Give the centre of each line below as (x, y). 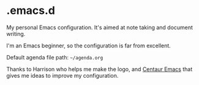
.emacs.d (31, 11)
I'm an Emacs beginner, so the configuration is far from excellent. (89, 46)
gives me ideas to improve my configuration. (62, 75)
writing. (16, 33)
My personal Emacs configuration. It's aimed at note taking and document (99, 27)
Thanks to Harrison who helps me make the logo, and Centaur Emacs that (99, 69)
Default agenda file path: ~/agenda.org (55, 57)
